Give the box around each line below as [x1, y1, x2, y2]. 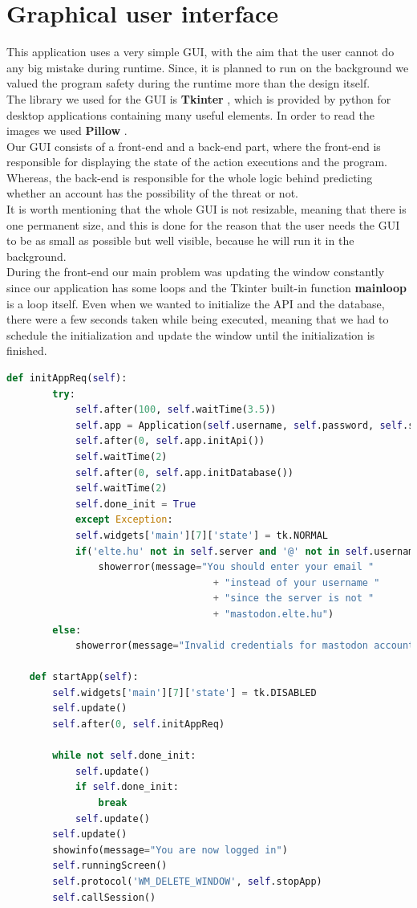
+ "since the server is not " [213, 592, 374, 605]
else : [52, 624, 82, 636]
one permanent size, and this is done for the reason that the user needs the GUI [6, 216, 400, 233]
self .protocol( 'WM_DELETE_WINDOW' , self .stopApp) [52, 876, 322, 887]
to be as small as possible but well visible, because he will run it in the [6, 232, 354, 249]
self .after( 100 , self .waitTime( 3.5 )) [75, 404, 277, 416]
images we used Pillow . [6, 122, 128, 139]
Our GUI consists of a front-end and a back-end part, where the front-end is [6, 137, 381, 154]
